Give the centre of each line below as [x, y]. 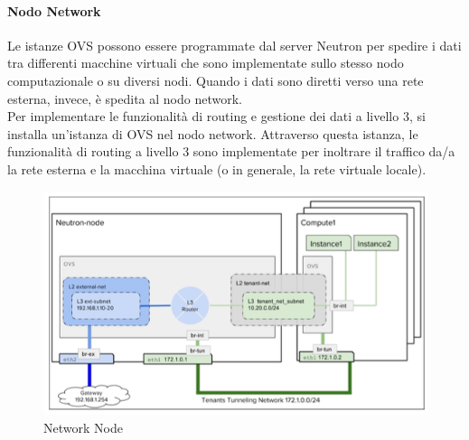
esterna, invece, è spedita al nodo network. [125, 98]
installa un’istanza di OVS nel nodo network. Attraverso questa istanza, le [213, 133]
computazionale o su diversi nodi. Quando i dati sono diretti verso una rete [216, 80]
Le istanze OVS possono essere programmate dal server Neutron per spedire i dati [234, 45]
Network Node [83, 427]
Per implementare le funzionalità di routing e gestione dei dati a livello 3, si [216, 116]
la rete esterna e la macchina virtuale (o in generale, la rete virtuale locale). [217, 169]
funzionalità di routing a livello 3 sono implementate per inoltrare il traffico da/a [231, 151]
